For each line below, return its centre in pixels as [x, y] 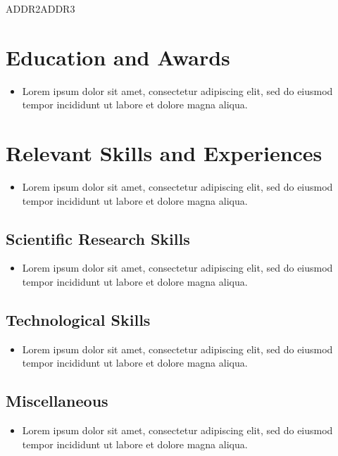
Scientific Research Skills [98, 238]
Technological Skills [78, 319]
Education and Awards [118, 57]
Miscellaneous [57, 401]
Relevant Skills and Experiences [164, 153]
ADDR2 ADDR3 [40, 8]
